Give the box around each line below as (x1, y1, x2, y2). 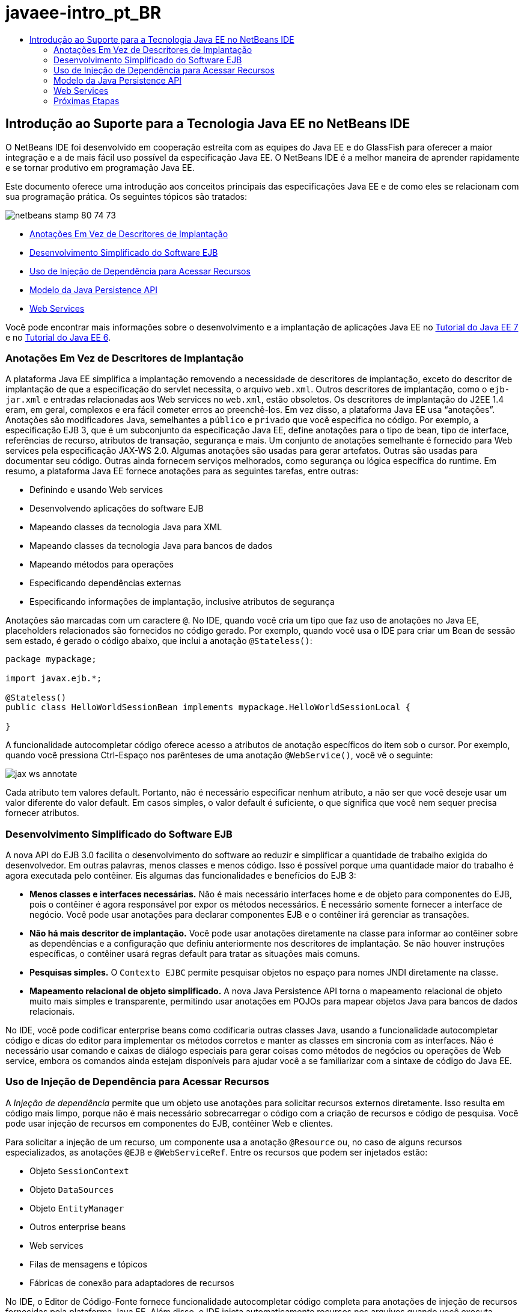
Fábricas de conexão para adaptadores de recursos (29, 1277, 234, 1288)
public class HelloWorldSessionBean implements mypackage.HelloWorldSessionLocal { (5, 702, 411, 713)
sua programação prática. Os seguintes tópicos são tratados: (5, 191, 248, 202)
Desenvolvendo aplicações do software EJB (29, 503, 204, 514)
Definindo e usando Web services (29, 484, 163, 495)
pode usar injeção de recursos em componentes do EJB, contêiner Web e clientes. (5, 1118, 333, 1128)
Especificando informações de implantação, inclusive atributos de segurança (29, 596, 335, 607)
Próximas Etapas (53, 95, 120, 106)
